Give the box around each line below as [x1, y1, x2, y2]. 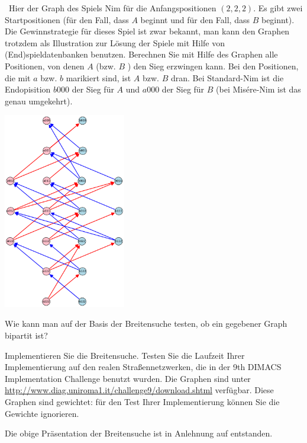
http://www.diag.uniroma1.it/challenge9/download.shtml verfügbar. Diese [5, 384, 274, 396]
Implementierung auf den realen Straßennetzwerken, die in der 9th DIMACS [5, 361, 282, 373]
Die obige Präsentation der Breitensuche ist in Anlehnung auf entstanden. [5, 427, 273, 439]
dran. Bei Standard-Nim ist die [170, 71, 284, 84]
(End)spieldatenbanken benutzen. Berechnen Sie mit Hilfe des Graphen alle [5, 48, 278, 60]
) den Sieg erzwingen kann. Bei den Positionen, [127, 59, 299, 72]
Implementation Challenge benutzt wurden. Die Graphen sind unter [5, 372, 251, 384]
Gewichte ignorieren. [5, 407, 79, 419]
